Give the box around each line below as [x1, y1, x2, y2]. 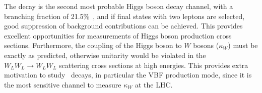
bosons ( [193, 40, 219, 50]
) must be [228, 40, 258, 50]
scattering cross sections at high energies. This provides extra [59, 59, 248, 70]
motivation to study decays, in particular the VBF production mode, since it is [4, 69, 252, 80]
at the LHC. [135, 79, 173, 89]
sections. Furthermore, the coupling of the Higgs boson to [4, 40, 182, 50]
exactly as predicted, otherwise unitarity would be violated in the [4, 49, 206, 60]
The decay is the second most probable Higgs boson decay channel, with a [4, 1, 233, 11]
